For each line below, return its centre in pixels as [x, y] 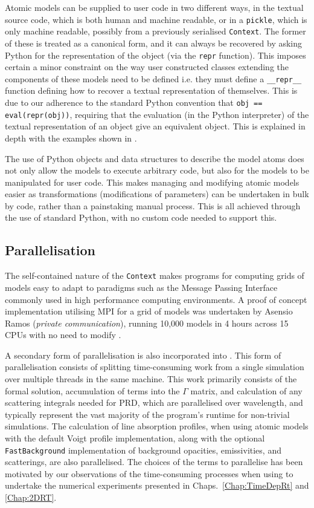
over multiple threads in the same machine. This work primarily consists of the [151, 379]
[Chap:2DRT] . [31, 497]
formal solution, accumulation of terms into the [92, 390]
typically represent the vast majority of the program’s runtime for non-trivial [147, 414]
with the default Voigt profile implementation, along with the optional [135, 438]
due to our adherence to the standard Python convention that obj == [134, 102]
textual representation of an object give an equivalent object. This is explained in [155, 126]
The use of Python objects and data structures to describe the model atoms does [155, 158]
